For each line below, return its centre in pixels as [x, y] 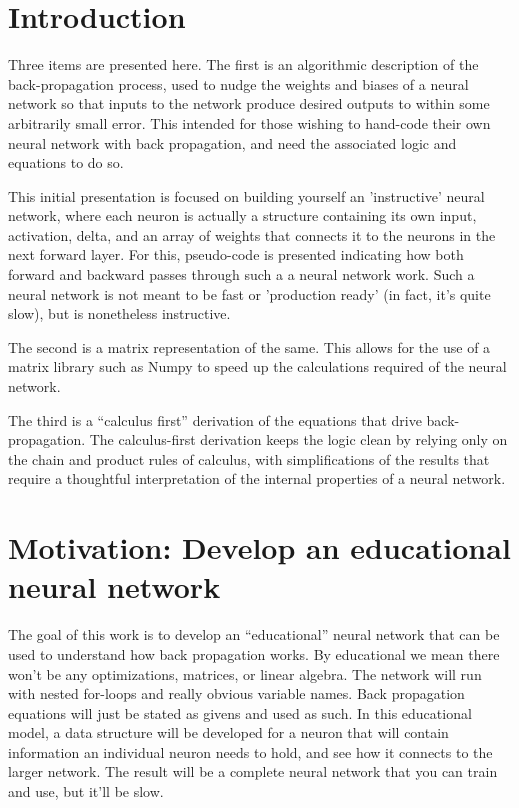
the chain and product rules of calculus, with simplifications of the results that [249, 458]
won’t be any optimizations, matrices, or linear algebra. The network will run [245, 673]
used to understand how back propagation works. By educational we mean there [254, 653]
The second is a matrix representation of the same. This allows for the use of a [249, 346]
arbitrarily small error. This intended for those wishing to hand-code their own [249, 122]
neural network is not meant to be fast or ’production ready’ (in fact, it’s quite [249, 293]
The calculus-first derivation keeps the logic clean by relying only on [298, 439]
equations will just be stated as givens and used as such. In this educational [240, 712]
